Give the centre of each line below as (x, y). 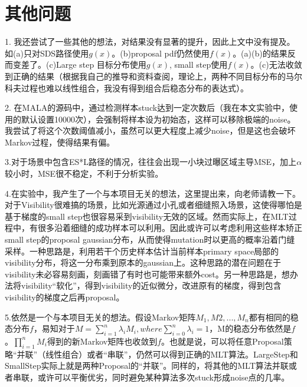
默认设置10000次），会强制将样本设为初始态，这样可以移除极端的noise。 (158, 119)
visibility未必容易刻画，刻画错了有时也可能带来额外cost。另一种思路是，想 (147, 274)
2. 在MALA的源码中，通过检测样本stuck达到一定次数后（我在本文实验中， (147, 107)
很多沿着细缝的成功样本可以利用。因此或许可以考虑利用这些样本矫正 (170, 228)
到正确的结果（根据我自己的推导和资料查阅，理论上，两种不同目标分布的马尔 (153, 76)
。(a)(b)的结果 (260, 53)
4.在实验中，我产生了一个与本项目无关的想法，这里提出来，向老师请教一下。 (153, 193)
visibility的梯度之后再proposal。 (65, 297)
